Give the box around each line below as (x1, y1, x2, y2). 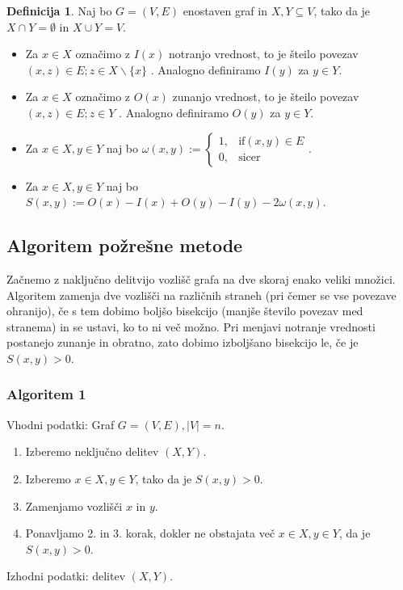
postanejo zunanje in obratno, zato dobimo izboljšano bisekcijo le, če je (6, 334, 359, 351)
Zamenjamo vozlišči (25, 497, 123, 514)
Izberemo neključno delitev (25, 443, 159, 460)
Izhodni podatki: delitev (6, 567, 126, 584)
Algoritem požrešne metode (6, 233, 243, 258)
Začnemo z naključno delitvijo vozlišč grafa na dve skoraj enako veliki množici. (6, 270, 396, 287)
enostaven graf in (183, 2, 267, 19)
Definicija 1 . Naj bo (6, 2, 112, 19)
